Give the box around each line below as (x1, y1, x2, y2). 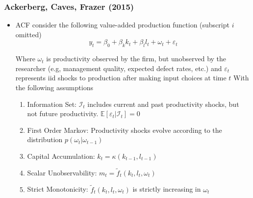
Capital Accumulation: (27, 150, 95, 161)
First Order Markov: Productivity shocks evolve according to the (27, 124, 222, 135)
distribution (27, 134, 63, 145)
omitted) (15, 29, 42, 39)
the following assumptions (15, 82, 93, 92)
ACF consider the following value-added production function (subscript (15, 20, 229, 30)
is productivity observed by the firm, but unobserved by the (46, 53, 227, 64)
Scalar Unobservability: (27, 167, 97, 177)
